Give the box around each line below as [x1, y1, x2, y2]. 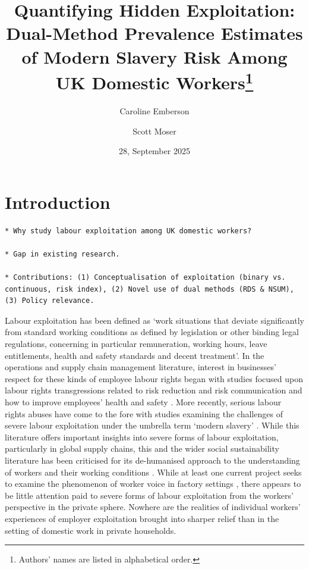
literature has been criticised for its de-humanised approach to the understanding [5, 454, 300, 467]
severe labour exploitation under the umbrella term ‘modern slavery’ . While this [5, 419, 299, 432]
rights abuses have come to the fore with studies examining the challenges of [5, 407, 283, 420]
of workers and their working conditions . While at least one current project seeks [5, 465, 302, 478]
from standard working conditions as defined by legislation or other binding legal [5, 326, 299, 338]
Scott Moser [133, 124, 176, 137]
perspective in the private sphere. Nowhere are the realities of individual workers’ [5, 501, 301, 513]
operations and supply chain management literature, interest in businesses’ [5, 361, 276, 373]
